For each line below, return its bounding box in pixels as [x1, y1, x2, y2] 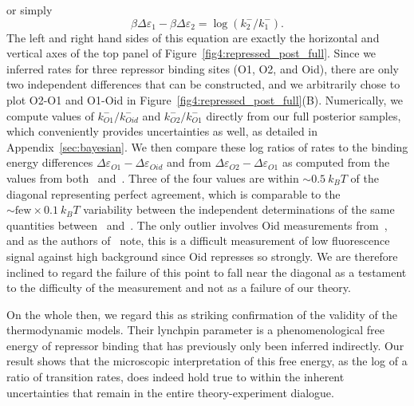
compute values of [6, 107, 94, 124]
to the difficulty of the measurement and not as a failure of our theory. [6, 279, 351, 296]
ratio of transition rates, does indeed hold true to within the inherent [6, 369, 345, 385]
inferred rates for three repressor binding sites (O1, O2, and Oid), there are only [6, 60, 399, 77]
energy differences [6, 154, 93, 171]
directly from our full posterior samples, [206, 107, 401, 124]
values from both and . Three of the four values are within [6, 169, 299, 186]
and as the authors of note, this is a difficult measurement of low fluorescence [6, 232, 390, 249]
